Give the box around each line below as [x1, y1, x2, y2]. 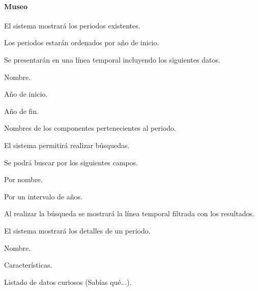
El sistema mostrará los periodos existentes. [4, 20, 140, 31]
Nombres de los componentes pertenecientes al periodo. [4, 123, 176, 133]
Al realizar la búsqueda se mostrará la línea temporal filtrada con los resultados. [4, 208, 254, 219]
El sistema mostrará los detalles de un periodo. [4, 225, 151, 236]
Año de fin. [4, 105, 39, 116]
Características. [4, 259, 52, 270]
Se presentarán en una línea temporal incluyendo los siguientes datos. [4, 54, 220, 65]
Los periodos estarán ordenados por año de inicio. [4, 37, 159, 48]
